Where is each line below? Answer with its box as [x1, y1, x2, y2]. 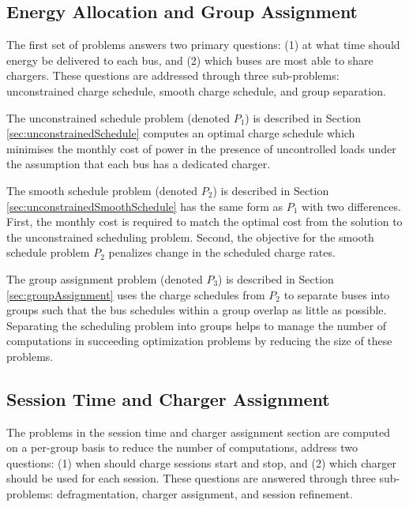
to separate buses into [283, 286, 390, 302]
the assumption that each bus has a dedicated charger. [6, 156, 271, 172]
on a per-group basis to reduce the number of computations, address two [6, 439, 358, 456]
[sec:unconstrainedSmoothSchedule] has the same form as [6, 197, 283, 214]
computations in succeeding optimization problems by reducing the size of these [6, 332, 392, 349]
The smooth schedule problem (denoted [6, 182, 198, 198]
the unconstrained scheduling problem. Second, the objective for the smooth [6, 228, 374, 245]
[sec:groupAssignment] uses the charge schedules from [6, 286, 265, 302]
